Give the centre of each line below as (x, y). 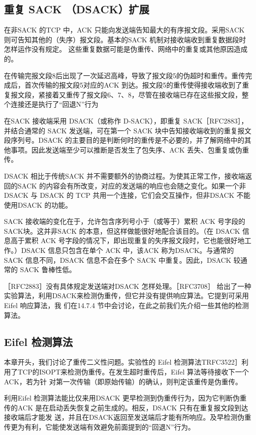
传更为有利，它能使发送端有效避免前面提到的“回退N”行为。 (99, 427)
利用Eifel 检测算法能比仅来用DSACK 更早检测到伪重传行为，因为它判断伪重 (125, 398)
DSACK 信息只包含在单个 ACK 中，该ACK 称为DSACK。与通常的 (128, 250)
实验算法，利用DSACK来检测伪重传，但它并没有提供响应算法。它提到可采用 (127, 295)
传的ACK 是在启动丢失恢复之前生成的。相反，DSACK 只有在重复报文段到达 (126, 407)
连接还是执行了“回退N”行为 (54, 104)
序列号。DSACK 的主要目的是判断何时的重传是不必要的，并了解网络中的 (128, 140)
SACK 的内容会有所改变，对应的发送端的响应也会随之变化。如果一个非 (132, 185)
